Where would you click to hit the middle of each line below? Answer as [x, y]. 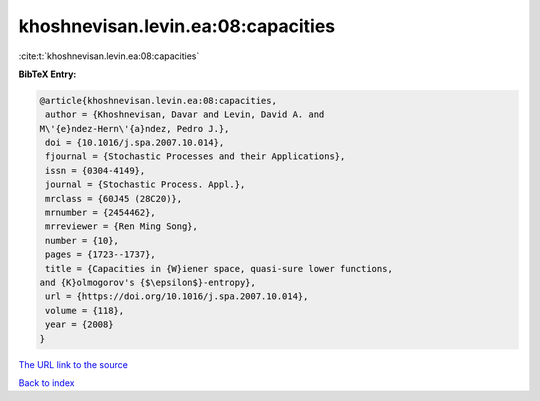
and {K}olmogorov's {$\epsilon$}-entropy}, [148, 282]
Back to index [46, 382]
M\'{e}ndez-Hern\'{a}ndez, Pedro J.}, [134, 128]
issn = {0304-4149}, [95, 170]
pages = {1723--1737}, [101, 254]
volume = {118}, [85, 310]
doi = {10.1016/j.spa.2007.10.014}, [135, 143]
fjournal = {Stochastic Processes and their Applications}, [195, 156]
